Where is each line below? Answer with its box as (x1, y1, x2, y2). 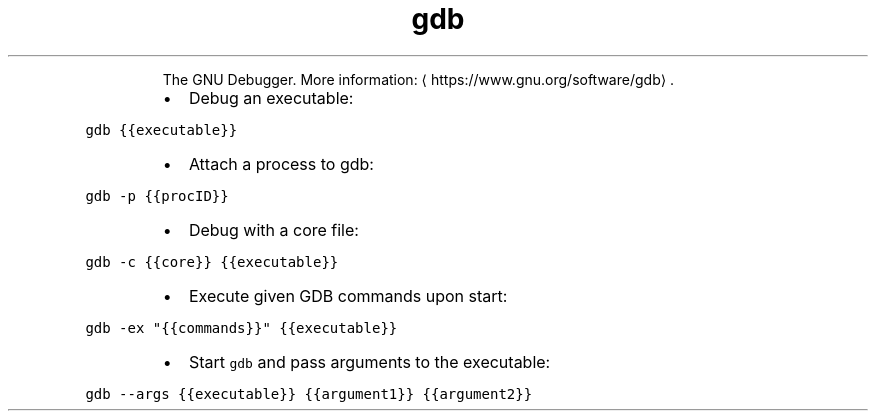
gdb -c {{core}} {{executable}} (85, 253, 339, 270)
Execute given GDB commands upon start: (188, 285, 508, 306)
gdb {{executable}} (85, 121, 238, 138)
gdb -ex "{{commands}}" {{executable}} (85, 319, 398, 336)
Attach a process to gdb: (188, 153, 374, 174)
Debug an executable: (188, 87, 354, 108)
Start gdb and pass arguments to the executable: (188, 351, 551, 372)
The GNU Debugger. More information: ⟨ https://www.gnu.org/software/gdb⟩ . (162, 70, 675, 88)
